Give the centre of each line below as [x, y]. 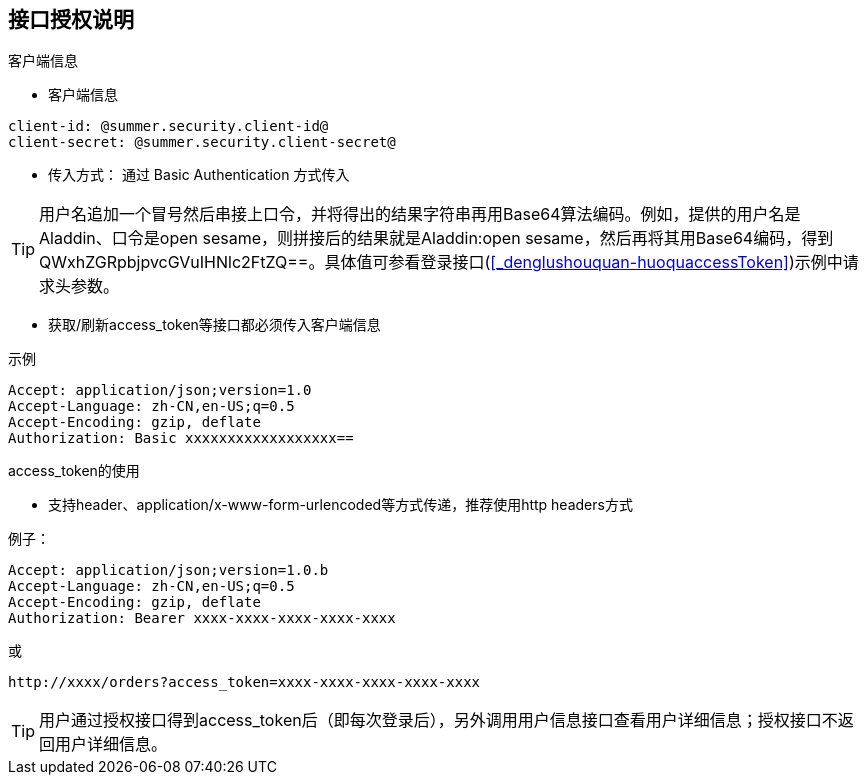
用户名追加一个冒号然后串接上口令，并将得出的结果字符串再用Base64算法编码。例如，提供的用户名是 [420, 214]
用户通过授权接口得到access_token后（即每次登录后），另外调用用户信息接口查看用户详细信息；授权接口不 [438, 720]
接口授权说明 [71, 19]
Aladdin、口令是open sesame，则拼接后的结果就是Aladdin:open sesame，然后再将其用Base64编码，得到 [436, 238]
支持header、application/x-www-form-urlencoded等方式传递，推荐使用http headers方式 [340, 505]
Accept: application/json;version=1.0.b [168, 570]
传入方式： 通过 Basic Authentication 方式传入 [199, 175]
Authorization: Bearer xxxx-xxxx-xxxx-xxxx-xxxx [202, 618]
